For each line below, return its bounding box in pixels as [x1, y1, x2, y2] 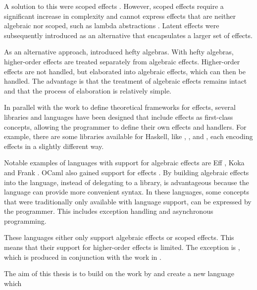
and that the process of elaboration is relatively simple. [4, 85, 171, 96]
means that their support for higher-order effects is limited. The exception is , [4, 242, 240, 252]
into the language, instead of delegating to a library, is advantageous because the [4, 177, 249, 187]
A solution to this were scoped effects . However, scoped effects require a [4, 1, 224, 11]
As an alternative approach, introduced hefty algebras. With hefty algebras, [4, 47, 234, 57]
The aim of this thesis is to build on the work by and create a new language [4, 268, 235, 279]
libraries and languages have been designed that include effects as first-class [4, 111, 233, 122]
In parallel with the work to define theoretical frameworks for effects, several [4, 102, 236, 112]
